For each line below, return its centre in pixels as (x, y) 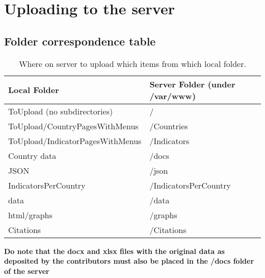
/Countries (169, 126)
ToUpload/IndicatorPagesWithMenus (75, 141)
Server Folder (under (192, 84)
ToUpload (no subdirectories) (61, 111)
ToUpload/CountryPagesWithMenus (73, 126)
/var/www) (173, 96)
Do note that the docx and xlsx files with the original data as (114, 251)
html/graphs (30, 215)
